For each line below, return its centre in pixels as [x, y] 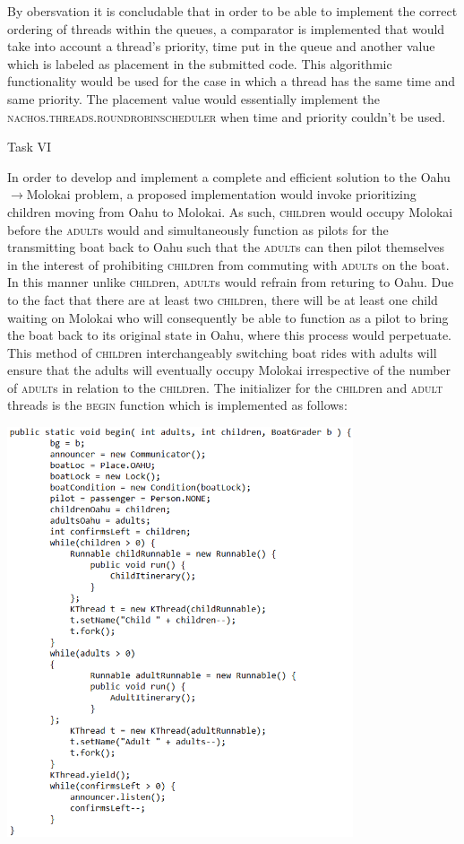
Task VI [30, 147]
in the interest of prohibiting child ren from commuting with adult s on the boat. [228, 264]
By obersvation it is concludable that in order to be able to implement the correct [232, 11]
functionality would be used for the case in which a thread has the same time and [232, 81]
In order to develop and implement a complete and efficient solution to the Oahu [229, 176]
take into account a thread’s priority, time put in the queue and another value [221, 46]
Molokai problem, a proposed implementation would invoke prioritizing [221, 194]
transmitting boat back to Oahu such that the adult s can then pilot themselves [226, 247]
